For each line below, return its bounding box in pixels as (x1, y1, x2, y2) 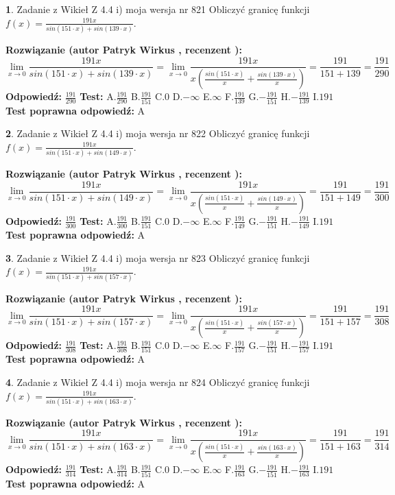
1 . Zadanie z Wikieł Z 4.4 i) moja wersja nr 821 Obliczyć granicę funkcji (5, 2, 310, 16)
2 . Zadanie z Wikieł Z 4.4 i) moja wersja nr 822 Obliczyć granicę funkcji (5, 126, 310, 141)
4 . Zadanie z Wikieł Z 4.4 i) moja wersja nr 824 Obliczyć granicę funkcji (5, 374, 310, 389)
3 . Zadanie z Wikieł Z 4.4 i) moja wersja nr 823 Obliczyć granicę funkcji (5, 250, 310, 265)
